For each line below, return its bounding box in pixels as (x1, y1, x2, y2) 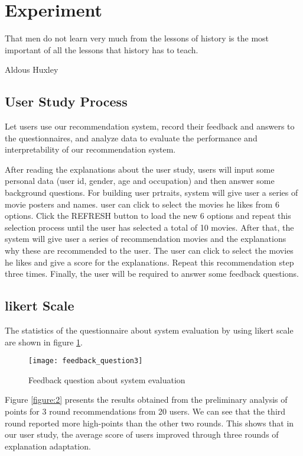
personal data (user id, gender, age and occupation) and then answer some (5, 174, 275, 187)
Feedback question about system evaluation (28, 373, 185, 386)
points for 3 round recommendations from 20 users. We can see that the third (5, 405, 286, 418)
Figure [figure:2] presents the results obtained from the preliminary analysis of (5, 393, 288, 406)
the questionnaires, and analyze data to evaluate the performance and (5, 131, 258, 144)
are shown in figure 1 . (5, 335, 83, 348)
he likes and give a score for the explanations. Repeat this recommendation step (5, 256, 294, 268)
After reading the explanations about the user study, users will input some (5, 163, 275, 175)
